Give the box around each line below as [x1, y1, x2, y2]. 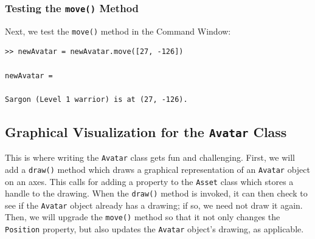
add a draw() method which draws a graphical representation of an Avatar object [5, 163, 310, 175]
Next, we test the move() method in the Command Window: [5, 24, 231, 37]
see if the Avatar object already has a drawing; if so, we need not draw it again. [5, 198, 303, 211]
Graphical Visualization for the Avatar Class [5, 122, 287, 141]
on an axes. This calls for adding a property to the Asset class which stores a [5, 175, 294, 187]
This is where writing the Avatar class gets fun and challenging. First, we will [5, 151, 295, 164]
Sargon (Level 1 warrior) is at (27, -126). [5, 95, 188, 104]
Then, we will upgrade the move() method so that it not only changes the [5, 210, 280, 223]
